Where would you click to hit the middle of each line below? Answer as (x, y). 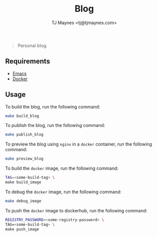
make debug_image (23, 201)
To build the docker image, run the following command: (62, 168)
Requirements (28, 62)
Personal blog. (32, 45)
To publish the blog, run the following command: (55, 126)
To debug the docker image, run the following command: (63, 192)
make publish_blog (24, 135)
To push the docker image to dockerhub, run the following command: (76, 210)
